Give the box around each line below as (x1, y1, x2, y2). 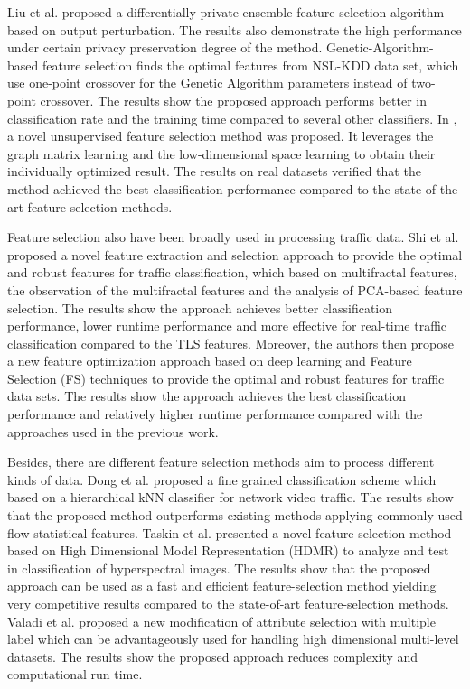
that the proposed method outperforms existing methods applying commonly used (7, 506, 463, 525)
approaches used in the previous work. (7, 422, 219, 441)
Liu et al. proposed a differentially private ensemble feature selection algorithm (7, 3, 445, 21)
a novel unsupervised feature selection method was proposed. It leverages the (7, 126, 434, 145)
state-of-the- (394, 179, 462, 198)
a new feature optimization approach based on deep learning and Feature (7, 351, 412, 370)
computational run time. (7, 665, 143, 684)
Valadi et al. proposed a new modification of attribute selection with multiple (7, 611, 436, 630)
